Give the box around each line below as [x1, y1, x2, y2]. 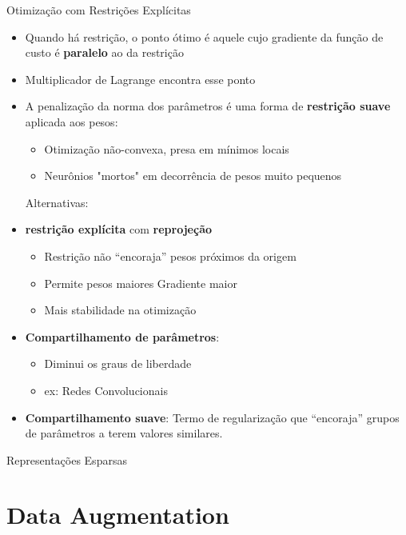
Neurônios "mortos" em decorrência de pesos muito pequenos [44, 167, 342, 184]
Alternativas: [25, 194, 89, 210]
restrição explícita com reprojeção [25, 221, 213, 238]
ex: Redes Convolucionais [44, 381, 168, 398]
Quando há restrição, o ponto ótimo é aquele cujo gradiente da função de [25, 28, 384, 45]
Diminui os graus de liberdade [44, 355, 192, 372]
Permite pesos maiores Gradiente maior [44, 274, 237, 291]
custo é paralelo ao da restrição [25, 44, 184, 61]
